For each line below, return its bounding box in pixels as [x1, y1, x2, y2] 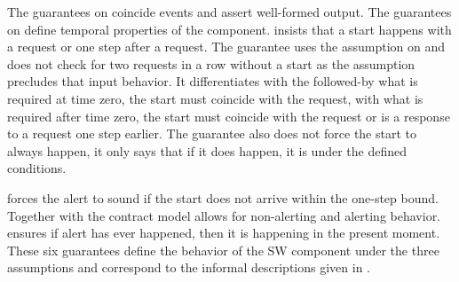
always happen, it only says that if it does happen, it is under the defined [7, 141, 408, 160]
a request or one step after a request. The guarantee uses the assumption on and [7, 37, 446, 56]
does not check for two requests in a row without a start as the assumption [7, 54, 415, 73]
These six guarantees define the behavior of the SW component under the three [7, 240, 439, 259]
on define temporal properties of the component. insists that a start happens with [7, 20, 452, 38]
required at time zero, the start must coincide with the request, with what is [7, 89, 423, 107]
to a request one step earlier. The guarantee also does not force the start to [7, 124, 417, 143]
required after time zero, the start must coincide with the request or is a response [7, 106, 450, 125]
